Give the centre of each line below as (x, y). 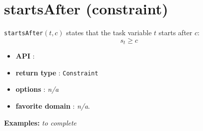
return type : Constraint (57, 72)
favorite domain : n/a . (53, 106)
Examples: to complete (40, 122)
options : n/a (37, 89)
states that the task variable (109, 33)
